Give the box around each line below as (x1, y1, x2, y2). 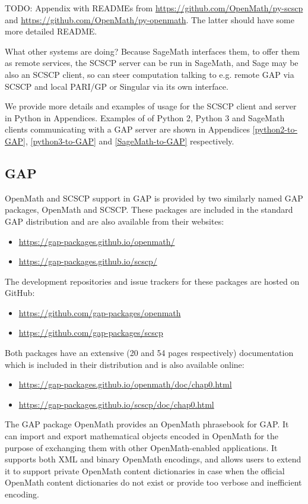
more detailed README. (5, 25, 97, 37)
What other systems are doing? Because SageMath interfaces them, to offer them (5, 45, 300, 57)
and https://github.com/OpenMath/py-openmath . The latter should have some (5, 13, 294, 26)
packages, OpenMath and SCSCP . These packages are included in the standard (5, 203, 293, 216)
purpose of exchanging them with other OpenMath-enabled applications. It (5, 441, 278, 453)
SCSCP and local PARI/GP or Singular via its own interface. (5, 80, 228, 92)
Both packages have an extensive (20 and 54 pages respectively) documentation (5, 346, 294, 359)
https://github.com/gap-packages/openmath (18, 306, 181, 319)
